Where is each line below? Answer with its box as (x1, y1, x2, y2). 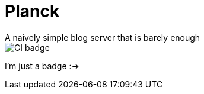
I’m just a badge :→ (5, 60, 79, 71)
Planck (5, 1, 60, 21)
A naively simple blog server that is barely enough (5, 32, 200, 43)
